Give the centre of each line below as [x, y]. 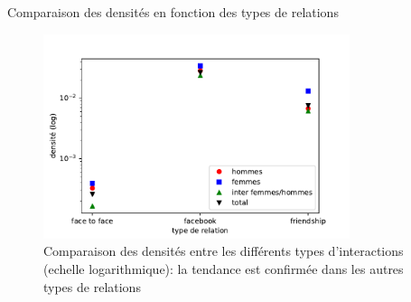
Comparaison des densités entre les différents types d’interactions [224, 251]
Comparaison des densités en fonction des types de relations [173, 12]
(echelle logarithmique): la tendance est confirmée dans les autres [224, 268]
